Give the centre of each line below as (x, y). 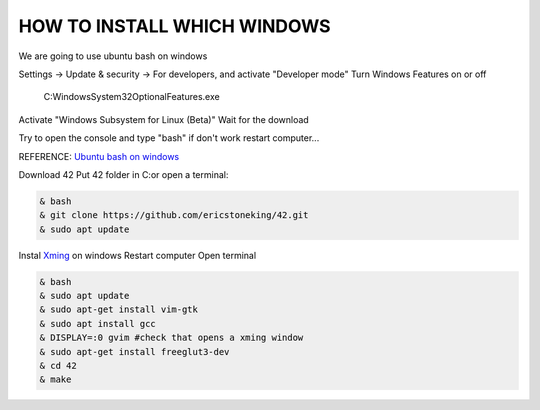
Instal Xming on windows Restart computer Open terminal (137, 255)
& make (55, 379)
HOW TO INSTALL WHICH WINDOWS (174, 26)
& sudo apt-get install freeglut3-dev (134, 351)
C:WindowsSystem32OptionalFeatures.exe (131, 97)
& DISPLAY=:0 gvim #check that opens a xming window (171, 338)
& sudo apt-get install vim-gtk (119, 309)
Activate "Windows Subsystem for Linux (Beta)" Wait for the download (163, 119)
